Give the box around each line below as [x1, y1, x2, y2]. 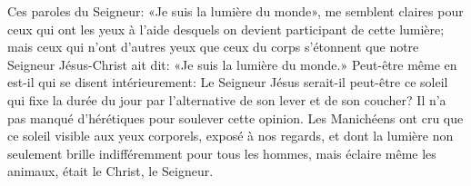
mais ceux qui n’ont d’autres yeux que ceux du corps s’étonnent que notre [7, 37, 419, 56]
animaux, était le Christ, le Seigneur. [7, 162, 214, 181]
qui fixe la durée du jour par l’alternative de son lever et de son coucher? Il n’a [7, 90, 446, 109]
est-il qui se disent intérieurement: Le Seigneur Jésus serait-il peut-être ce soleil [7, 73, 448, 92]
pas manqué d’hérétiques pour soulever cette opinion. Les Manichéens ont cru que [7, 108, 464, 127]
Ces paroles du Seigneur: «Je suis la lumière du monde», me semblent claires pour [7, 2, 464, 20]
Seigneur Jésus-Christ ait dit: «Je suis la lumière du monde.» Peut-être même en [7, 54, 457, 73]
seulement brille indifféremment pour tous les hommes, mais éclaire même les [7, 143, 436, 162]
